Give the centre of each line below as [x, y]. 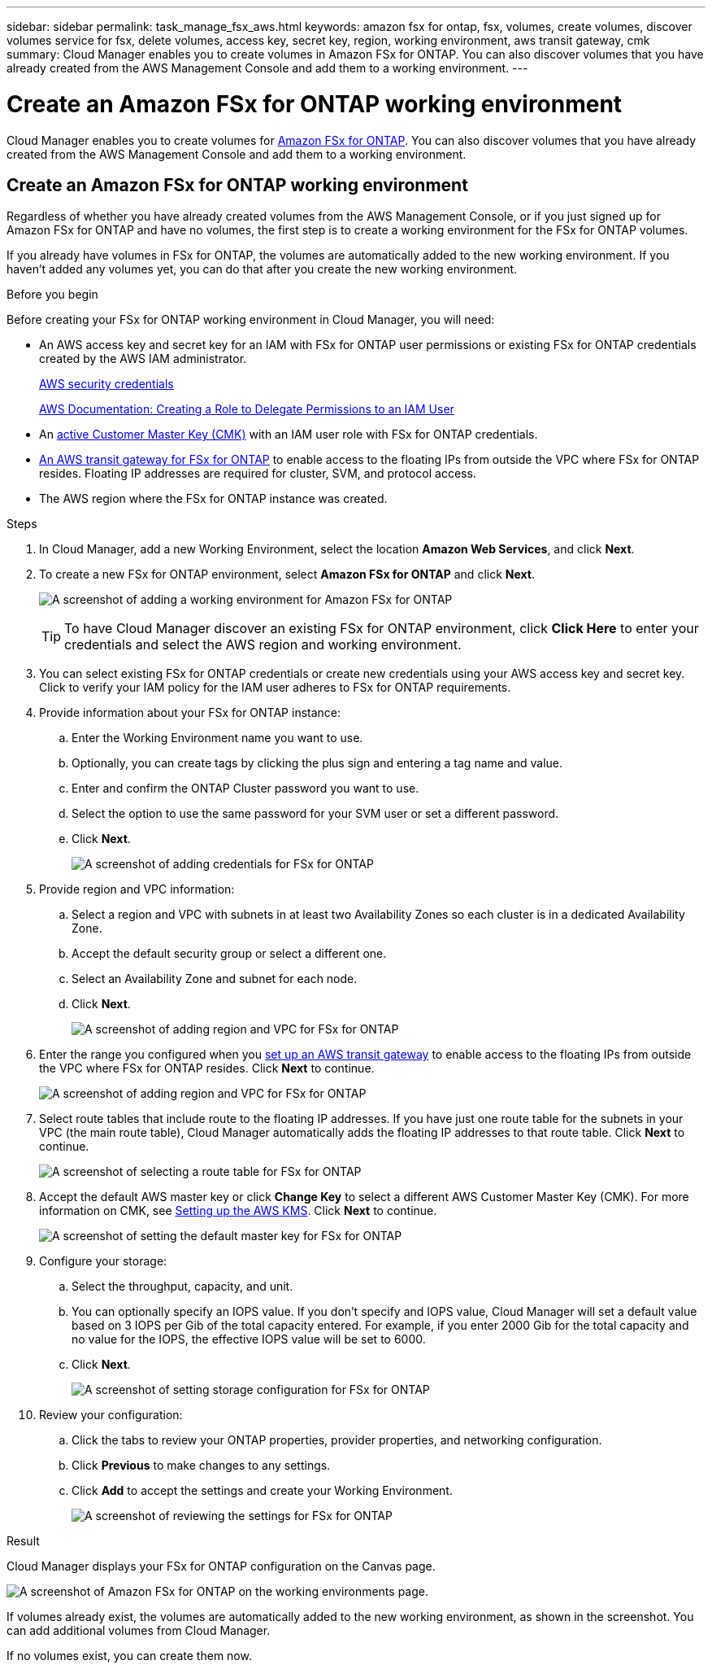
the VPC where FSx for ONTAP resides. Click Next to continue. [207, 1068]
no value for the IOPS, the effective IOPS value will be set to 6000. [249, 1339]
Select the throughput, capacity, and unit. [182, 1287]
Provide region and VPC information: [137, 889]
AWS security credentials [106, 384]
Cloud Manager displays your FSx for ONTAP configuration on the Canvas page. [221, 1566]
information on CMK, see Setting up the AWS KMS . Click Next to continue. [238, 1211]
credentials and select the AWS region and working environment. [263, 645]
